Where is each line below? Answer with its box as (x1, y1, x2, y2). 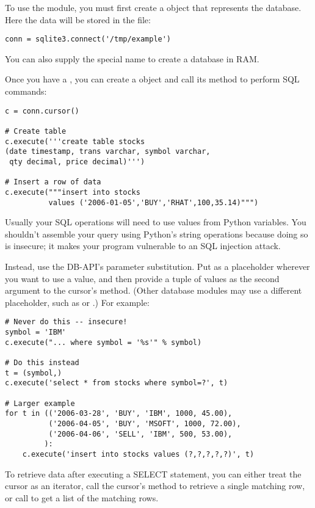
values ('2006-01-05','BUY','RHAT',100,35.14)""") (48, 198, 259, 207)
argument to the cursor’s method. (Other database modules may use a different (5, 284, 302, 297)
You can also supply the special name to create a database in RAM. (5, 52, 259, 65)
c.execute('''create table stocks (5, 137, 145, 146)
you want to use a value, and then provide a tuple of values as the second (5, 272, 280, 285)
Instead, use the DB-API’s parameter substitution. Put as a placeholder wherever (5, 259, 310, 272)
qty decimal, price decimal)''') (9, 157, 145, 166)
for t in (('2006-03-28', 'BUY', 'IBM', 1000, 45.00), (5, 409, 233, 418)
